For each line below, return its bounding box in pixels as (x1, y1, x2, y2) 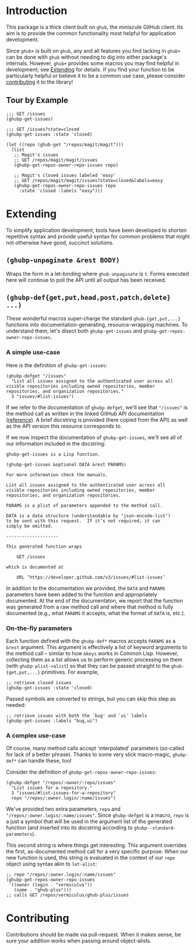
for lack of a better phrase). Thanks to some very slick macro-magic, (6, 751, 171, 758)
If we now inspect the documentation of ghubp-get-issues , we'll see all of (6, 433, 183, 440)
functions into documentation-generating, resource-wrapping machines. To (6, 321, 188, 329)
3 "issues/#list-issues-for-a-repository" (11, 790, 116, 796)
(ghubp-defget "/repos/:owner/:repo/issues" (6, 780, 116, 786)
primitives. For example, (41, 668, 99, 675)
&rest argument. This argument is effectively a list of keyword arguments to (6, 643, 188, 651)
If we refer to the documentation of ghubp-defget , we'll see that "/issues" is (6, 404, 188, 411)
